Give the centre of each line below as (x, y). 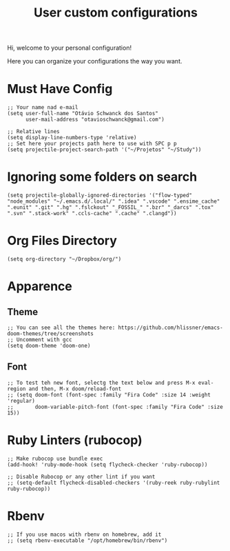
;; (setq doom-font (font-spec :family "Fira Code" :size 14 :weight (109, 394)
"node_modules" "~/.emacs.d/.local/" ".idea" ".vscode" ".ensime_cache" (114, 201)
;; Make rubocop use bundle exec (55, 459)
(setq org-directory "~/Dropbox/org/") (64, 259)
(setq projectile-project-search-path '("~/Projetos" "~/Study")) (104, 150)
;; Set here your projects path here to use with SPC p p (92, 144)
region (17, 389)
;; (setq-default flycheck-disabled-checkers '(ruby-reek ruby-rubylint (114, 483)
